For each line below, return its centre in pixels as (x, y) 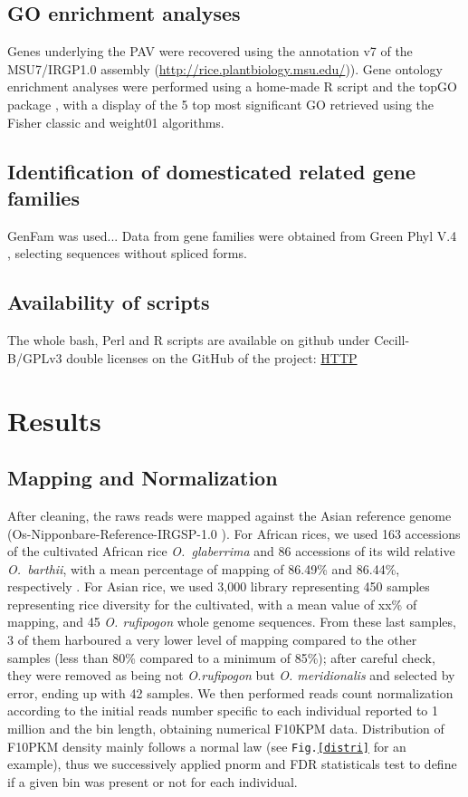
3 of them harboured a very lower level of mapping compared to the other (212, 640)
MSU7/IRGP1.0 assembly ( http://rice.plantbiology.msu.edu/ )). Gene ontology (225, 68)
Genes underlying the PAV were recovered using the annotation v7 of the (210, 51)
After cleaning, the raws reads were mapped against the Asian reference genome (229, 515)
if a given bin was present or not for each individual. (153, 781)
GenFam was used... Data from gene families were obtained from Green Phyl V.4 (232, 235)
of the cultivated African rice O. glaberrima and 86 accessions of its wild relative (231, 551)
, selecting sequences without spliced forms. (127, 253)
